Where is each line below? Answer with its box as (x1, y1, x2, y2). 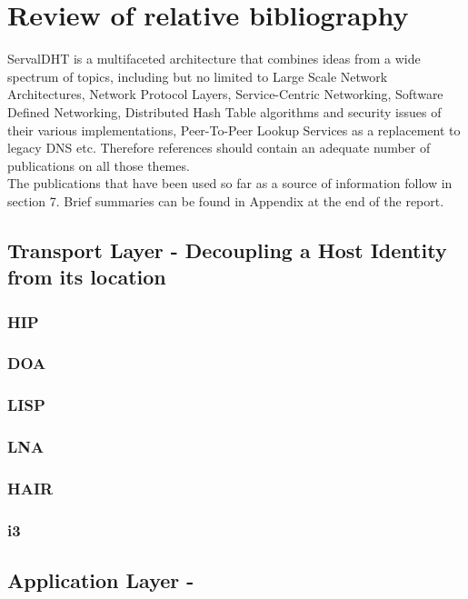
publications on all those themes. (7, 155, 190, 175)
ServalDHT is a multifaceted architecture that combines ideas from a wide (7, 49, 421, 68)
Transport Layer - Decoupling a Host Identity (7, 235, 447, 264)
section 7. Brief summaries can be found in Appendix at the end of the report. (7, 191, 444, 210)
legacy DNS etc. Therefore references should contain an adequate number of (7, 138, 431, 157)
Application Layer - (7, 566, 194, 594)
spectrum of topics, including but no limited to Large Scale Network (7, 66, 388, 85)
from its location (7, 263, 166, 291)
